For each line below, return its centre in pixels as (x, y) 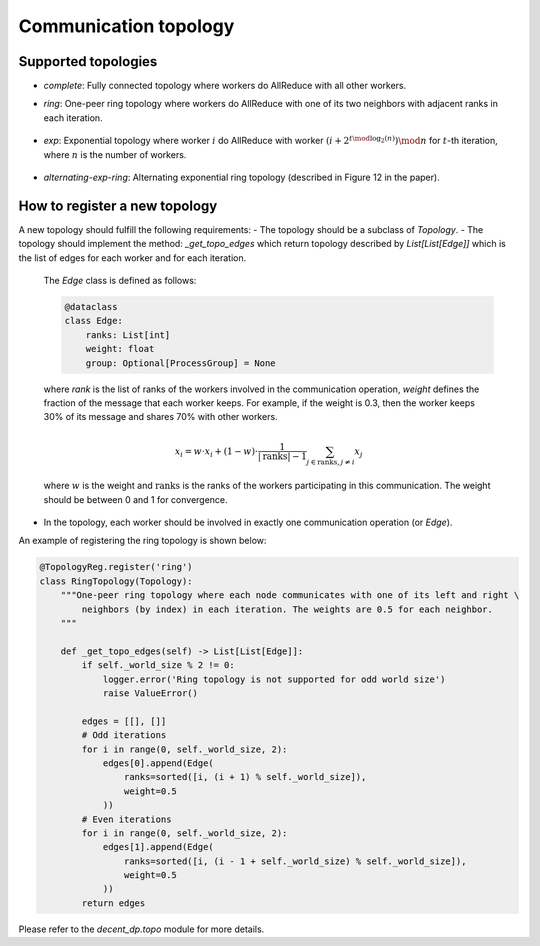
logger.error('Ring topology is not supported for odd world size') (274, 679)
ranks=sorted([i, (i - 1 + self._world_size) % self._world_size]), (295, 861)
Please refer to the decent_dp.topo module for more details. (141, 929)
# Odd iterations (124, 735)
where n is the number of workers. (115, 154)
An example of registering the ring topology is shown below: (142, 541)
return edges (113, 903)
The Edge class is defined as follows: (120, 281)
